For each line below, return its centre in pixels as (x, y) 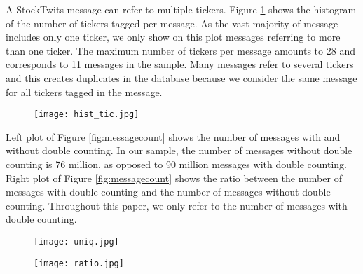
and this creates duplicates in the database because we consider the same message (181, 77)
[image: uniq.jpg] (76, 241)
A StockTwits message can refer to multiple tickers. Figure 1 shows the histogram (181, 9)
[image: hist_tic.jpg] (87, 115)
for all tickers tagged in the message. (84, 91)
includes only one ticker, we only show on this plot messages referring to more (173, 37)
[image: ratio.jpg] (79, 263)
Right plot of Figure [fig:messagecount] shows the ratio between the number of (174, 178)
